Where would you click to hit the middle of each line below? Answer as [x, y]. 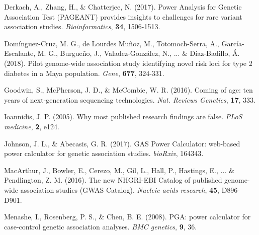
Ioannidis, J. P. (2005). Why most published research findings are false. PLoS [123, 116]
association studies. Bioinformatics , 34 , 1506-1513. [82, 26]
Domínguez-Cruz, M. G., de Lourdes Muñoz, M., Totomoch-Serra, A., [112, 43]
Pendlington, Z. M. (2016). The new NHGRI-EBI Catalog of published [113, 180]
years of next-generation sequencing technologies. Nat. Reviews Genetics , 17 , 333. [130, 99]
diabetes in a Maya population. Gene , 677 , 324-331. [84, 73]
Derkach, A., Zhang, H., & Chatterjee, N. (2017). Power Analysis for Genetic [123, 7]
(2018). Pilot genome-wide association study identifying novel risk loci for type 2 [128, 63]
